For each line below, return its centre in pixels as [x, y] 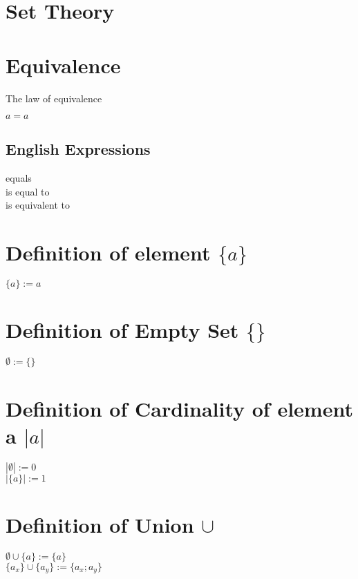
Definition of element [108, 253]
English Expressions [78, 149]
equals [19, 178]
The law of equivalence [54, 98]
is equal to [28, 191]
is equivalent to [38, 205]
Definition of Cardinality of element [179, 408]
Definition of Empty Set [122, 330]
